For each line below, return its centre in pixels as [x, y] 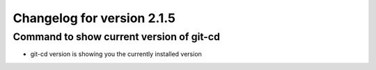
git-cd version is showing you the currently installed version [116, 54]
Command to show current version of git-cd [117, 37]
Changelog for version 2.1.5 [94, 18]
